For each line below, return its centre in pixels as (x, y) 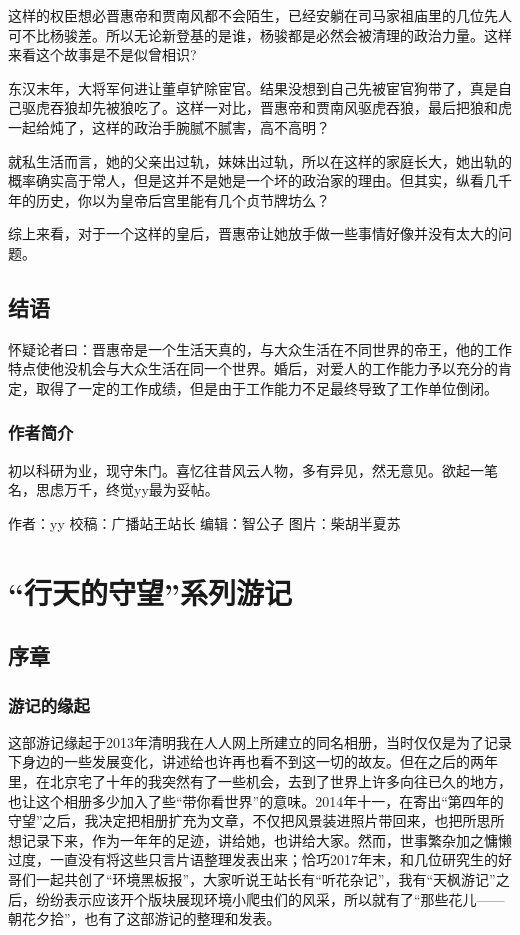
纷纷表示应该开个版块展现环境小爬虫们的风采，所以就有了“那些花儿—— (270, 898)
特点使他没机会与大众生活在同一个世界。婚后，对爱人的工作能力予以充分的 (253, 368)
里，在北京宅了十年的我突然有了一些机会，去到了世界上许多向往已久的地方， (260, 781)
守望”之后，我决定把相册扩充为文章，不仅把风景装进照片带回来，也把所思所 (256, 820)
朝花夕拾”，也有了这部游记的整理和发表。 (144, 918)
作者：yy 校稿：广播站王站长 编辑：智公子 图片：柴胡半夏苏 (204, 522)
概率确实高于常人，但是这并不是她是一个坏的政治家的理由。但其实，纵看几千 (260, 180)
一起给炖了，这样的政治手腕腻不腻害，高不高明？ (169, 126)
